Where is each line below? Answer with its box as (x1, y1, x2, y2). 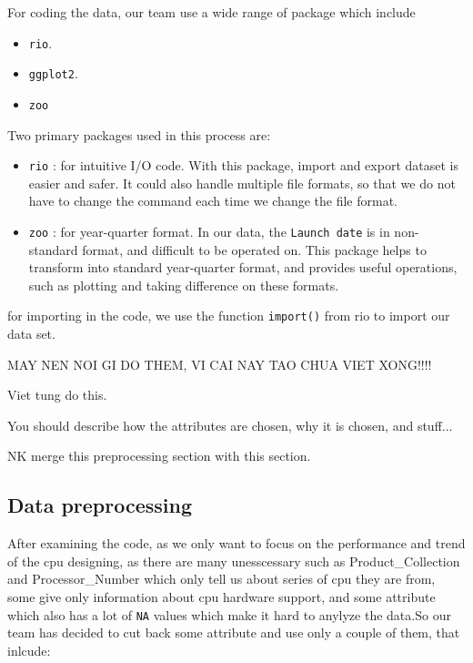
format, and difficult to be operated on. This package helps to (82, 240, 427, 259)
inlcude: (7, 640, 51, 659)
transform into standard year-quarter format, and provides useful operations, (28, 258, 458, 277)
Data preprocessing (7, 491, 193, 519)
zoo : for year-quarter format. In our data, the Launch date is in (28, 222, 390, 240)
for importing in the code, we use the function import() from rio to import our (7, 306, 450, 325)
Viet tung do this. (7, 385, 107, 404)
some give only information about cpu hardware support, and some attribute (7, 587, 436, 607)
